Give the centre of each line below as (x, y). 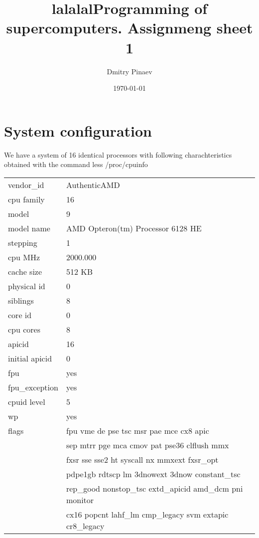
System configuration (78, 130)
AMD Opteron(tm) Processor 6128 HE (134, 228)
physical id (27, 286)
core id (20, 315)
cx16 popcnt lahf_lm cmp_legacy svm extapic (147, 514)
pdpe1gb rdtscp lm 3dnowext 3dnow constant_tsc (153, 474)
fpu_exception (33, 387)
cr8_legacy (85, 526)
